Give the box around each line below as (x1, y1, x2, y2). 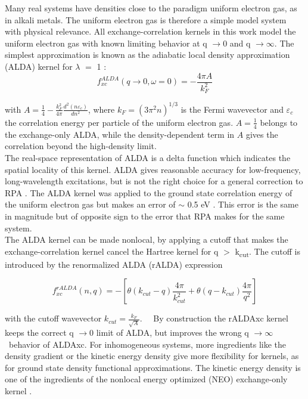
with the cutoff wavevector (5, 312, 102, 324)
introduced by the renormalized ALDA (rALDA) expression (5, 258, 223, 270)
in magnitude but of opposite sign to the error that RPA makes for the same (5, 209, 285, 222)
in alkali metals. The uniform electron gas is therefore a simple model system (5, 13, 287, 26)
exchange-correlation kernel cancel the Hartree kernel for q (5, 245, 219, 257)
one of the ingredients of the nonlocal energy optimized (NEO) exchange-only (5, 373, 288, 385)
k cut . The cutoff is (235, 245, 301, 259)
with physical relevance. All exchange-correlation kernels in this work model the (5, 25, 296, 38)
